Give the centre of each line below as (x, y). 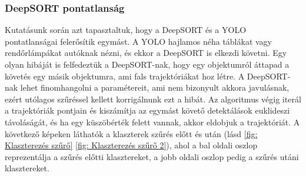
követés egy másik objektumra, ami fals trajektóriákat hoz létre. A (125, 76)
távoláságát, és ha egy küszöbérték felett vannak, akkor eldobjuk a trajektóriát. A (152, 122)
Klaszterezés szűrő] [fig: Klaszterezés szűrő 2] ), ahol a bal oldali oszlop (131, 145)
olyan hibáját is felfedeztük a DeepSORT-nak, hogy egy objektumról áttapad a (147, 64)
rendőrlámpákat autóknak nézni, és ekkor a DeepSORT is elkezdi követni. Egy (146, 53)
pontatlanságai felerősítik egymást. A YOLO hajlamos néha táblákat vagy (139, 41)
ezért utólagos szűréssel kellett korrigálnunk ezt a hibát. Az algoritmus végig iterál (153, 99)
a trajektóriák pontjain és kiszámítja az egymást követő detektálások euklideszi (147, 110)
